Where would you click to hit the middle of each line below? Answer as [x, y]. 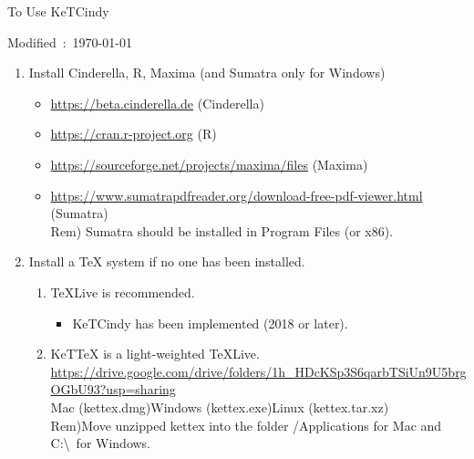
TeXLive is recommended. [123, 292]
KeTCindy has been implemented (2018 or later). [210, 323]
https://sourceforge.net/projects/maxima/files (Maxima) [209, 164]
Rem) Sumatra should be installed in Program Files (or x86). [222, 230]
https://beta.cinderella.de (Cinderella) [157, 103]
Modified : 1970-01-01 [70, 42]
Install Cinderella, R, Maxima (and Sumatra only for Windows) [207, 73]
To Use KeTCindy [58, 11]
